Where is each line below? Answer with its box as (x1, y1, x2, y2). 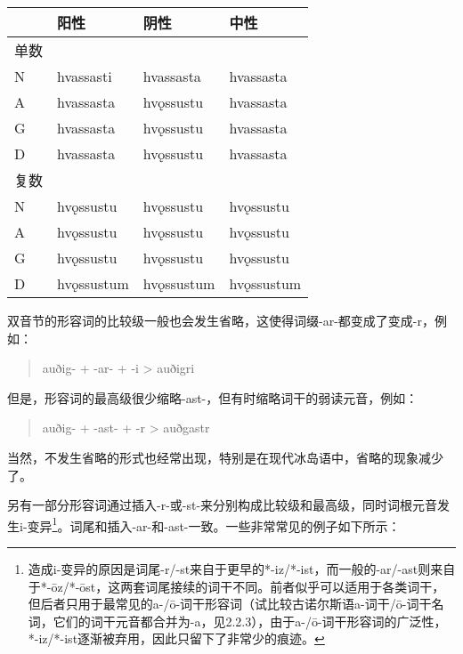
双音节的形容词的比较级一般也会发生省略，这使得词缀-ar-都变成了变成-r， (7, 311, 435, 329)
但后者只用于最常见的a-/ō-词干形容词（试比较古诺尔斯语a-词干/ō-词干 (28, 594, 432, 613)
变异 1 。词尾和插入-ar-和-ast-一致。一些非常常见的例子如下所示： (27, 513, 401, 535)
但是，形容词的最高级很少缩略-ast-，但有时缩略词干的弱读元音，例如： (7, 388, 418, 407)
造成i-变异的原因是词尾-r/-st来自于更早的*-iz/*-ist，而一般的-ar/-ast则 (28, 560, 431, 577)
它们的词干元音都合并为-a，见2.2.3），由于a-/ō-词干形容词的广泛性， (53, 611, 447, 630)
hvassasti (57, 66, 112, 86)
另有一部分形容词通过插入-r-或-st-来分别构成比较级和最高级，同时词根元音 (7, 496, 438, 514)
